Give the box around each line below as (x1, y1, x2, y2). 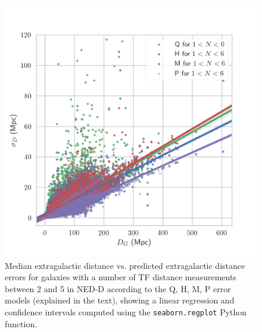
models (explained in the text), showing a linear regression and (5, 294, 235, 306)
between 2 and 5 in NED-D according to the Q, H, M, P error (5, 282, 231, 295)
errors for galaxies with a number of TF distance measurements (5, 271, 236, 283)
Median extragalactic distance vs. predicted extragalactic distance (5, 259, 245, 271)
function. (5, 317, 38, 330)
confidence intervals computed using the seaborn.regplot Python (5, 305, 247, 318)
